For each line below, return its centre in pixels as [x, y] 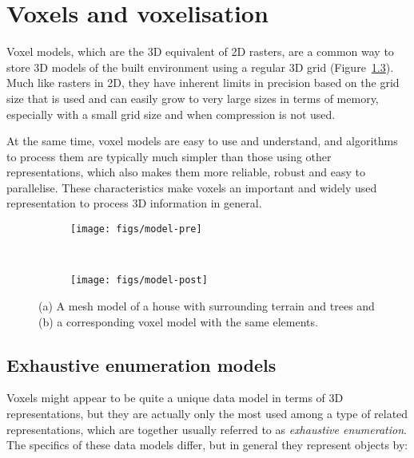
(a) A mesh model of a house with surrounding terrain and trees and [207, 305]
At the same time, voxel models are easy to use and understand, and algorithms [202, 141]
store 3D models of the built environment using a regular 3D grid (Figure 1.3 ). [200, 67]
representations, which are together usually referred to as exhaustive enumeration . [207, 429]
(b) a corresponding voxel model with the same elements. [178, 321]
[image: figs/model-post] [139, 280]
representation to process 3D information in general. [134, 203]
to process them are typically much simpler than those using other [169, 156]
